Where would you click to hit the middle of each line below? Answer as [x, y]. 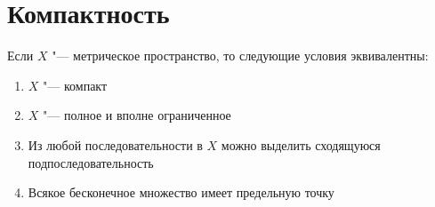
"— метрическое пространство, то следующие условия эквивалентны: [240, 56]
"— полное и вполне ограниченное [137, 115]
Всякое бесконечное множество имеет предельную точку [181, 192]
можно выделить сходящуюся [301, 144]
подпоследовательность [91, 162]
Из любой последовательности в [115, 144]
